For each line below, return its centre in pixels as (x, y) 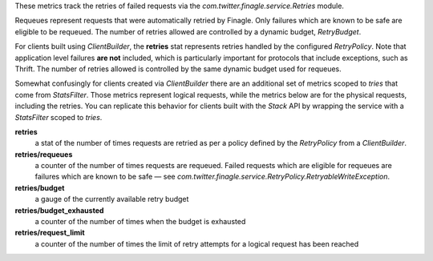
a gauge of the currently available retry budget (112, 199)
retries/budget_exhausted (59, 210)
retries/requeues (44, 154)
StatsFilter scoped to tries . (59, 117)
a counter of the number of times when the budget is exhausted (140, 222)
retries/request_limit (50, 233)
